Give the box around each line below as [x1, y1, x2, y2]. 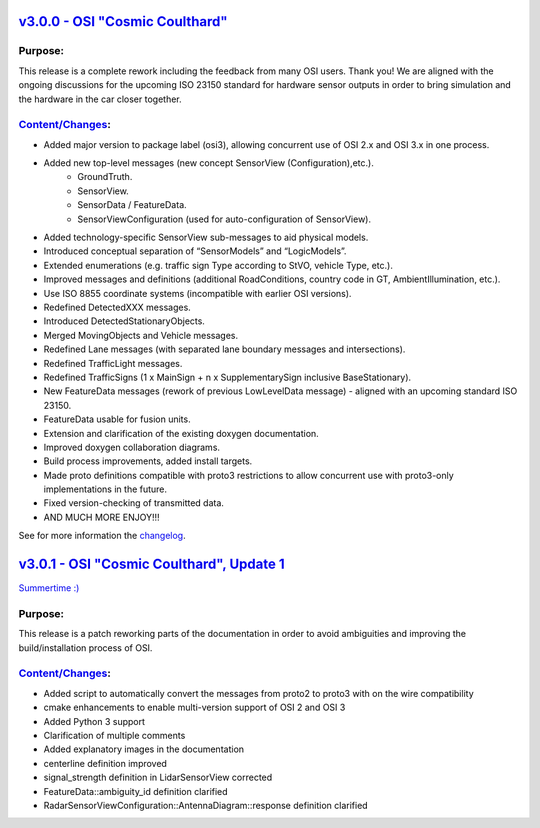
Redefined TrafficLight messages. [43, 357, 183, 369]
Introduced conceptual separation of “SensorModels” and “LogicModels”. [43, 245, 347, 257]
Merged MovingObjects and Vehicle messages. [43, 329, 239, 341]
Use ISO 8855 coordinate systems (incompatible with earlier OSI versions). [43, 287, 352, 299]
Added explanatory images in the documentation [43, 743, 245, 755]
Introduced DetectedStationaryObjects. [43, 315, 205, 327]
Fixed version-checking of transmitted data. [43, 497, 225, 509]
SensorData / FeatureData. [77, 199, 187, 211]
